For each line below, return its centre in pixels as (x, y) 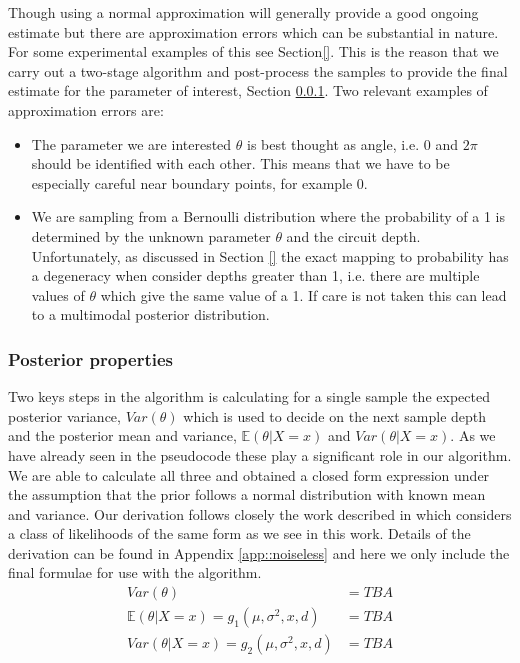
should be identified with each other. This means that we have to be (240, 163)
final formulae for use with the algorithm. (135, 572)
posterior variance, (64, 415)
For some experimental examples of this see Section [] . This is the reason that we (253, 51)
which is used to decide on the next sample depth (335, 415)
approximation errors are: (86, 109)
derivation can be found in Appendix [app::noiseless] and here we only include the (259, 552)
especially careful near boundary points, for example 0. (199, 182)
